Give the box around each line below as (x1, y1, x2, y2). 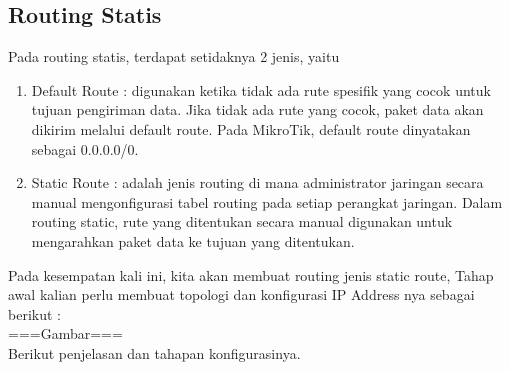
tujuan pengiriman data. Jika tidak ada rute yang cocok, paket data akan (31, 99, 484, 120)
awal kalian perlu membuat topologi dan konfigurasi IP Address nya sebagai (8, 284, 475, 305)
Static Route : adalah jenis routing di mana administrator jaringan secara (31, 172, 484, 193)
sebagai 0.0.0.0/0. (31, 138, 139, 159)
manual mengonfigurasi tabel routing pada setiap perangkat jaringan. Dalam (31, 191, 503, 212)
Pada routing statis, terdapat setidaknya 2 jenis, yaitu (8, 46, 340, 67)
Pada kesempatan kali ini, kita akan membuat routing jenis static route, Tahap (8, 264, 494, 285)
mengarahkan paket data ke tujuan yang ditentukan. (31, 230, 355, 251)
